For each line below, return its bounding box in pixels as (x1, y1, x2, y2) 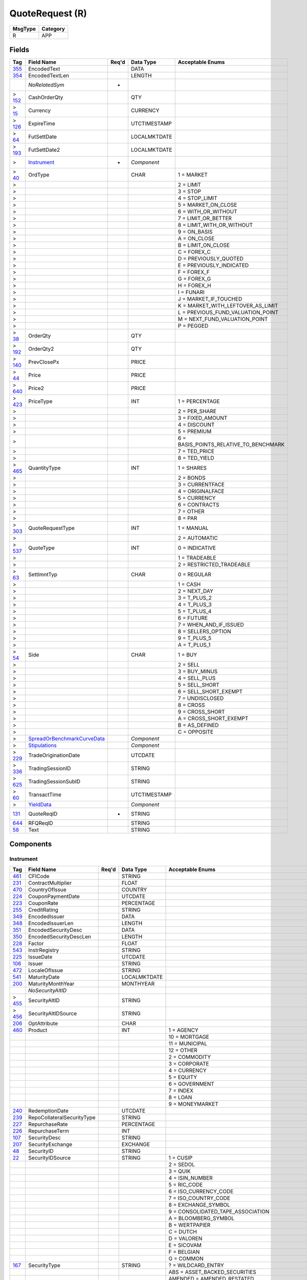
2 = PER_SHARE (178, 408, 217, 415)
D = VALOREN (168, 1234, 203, 1242)
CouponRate (28, 899, 58, 906)
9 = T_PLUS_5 (178, 635, 212, 642)
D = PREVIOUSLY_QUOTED (178, 255, 244, 262)
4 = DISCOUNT (178, 421, 215, 429)
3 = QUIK (168, 1167, 191, 1175)
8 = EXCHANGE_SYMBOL (168, 1201, 230, 1208)
